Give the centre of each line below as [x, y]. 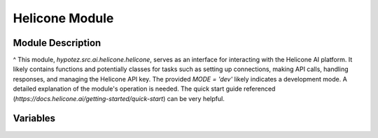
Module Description [57, 43]
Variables [34, 118]
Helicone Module [63, 18]
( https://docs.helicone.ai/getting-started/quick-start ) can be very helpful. [119, 98]
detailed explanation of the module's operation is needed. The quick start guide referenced [144, 89]
